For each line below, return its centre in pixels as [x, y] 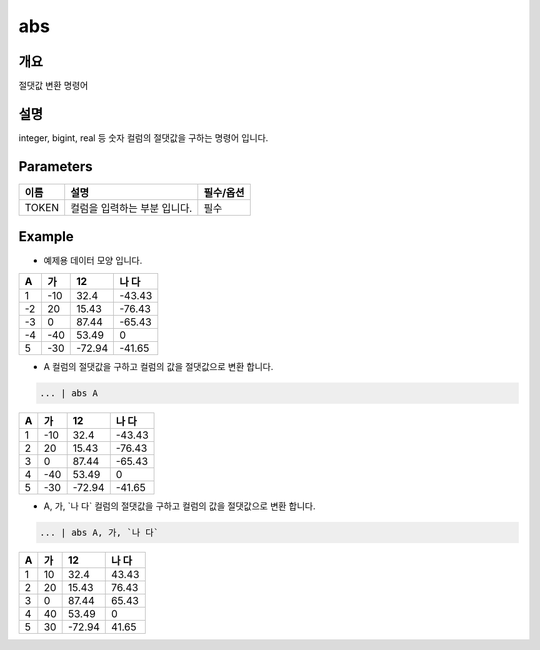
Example [46, 236]
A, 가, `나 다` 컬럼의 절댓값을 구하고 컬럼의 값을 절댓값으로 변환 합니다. [179, 506]
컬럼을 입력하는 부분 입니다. [131, 208]
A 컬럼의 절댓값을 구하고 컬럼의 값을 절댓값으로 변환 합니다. [158, 366]
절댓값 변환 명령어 [53, 86]
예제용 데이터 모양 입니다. [93, 261]
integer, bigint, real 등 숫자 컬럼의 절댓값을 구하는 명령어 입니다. [143, 137]
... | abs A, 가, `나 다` [99, 532]
